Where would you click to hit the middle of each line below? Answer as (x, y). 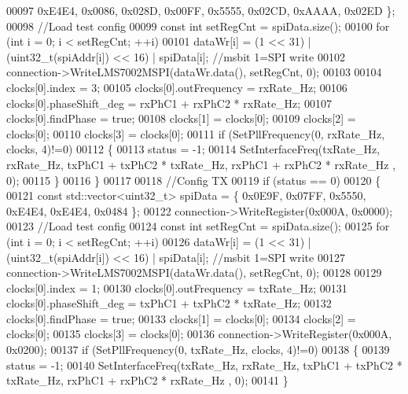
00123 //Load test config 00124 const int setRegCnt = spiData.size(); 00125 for (198, 226)
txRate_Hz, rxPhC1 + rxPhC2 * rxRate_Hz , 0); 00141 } (147, 380)
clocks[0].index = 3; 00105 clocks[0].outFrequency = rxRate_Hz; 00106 (177, 87)
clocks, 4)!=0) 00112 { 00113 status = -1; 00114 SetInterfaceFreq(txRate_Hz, (193, 149)
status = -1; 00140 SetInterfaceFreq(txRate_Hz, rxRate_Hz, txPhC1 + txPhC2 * (204, 365)
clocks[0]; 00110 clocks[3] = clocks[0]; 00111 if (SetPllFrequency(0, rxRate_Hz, (196, 133)
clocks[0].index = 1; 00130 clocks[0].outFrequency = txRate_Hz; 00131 (177, 287)
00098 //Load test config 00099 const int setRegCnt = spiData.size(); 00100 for (198, 26)
